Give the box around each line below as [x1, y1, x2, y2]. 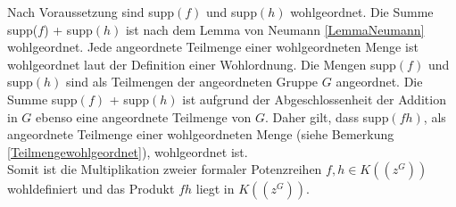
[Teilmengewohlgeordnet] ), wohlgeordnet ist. [7, 142, 248, 161]
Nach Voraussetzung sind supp [7, 3, 175, 21]
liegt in [195, 179, 235, 198]
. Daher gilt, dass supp [264, 107, 389, 126]
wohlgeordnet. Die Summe [290, 3, 434, 21]
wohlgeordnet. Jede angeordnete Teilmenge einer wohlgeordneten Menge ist [7, 37, 419, 56]
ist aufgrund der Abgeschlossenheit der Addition [182, 89, 446, 108]
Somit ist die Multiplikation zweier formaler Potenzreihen [7, 160, 322, 178]
